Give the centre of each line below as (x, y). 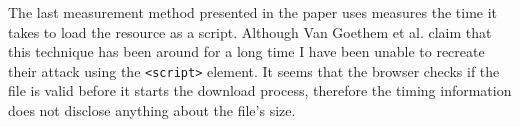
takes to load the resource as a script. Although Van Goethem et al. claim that (250, 31)
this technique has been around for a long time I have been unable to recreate (246, 51)
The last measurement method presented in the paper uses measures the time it (253, 12)
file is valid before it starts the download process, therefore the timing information (260, 90)
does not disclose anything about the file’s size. (152, 110)
